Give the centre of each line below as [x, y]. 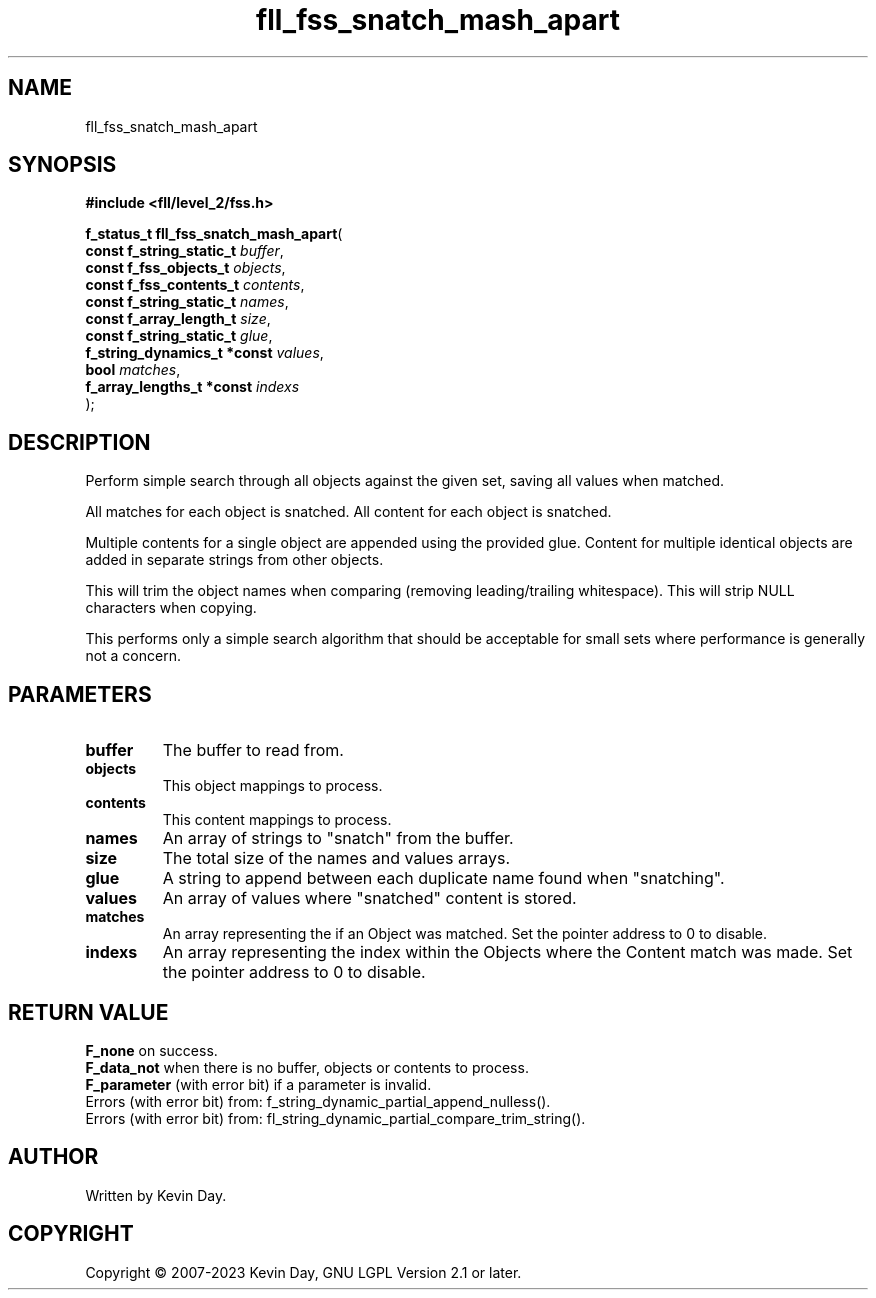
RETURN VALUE [88, 1012]
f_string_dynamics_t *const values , [204, 353]
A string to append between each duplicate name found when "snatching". [443, 878]
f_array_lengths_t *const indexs [192, 387]
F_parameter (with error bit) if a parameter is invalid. [258, 1084]
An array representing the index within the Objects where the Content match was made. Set [507, 952]
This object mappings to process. [272, 786]
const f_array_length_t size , [178, 319]
